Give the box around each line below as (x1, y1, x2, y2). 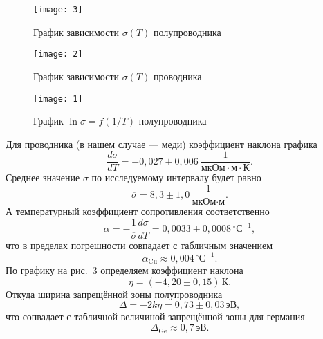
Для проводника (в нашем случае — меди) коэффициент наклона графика (6, 136, 317, 151)
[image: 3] (33, 5, 83, 15)
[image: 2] (33, 49, 83, 59)
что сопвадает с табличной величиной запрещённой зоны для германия (6, 309, 305, 324)
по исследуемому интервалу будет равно (91, 170, 261, 185)
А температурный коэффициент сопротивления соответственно (6, 204, 270, 219)
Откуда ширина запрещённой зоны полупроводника (6, 286, 223, 301)
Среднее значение (6, 170, 80, 185)
